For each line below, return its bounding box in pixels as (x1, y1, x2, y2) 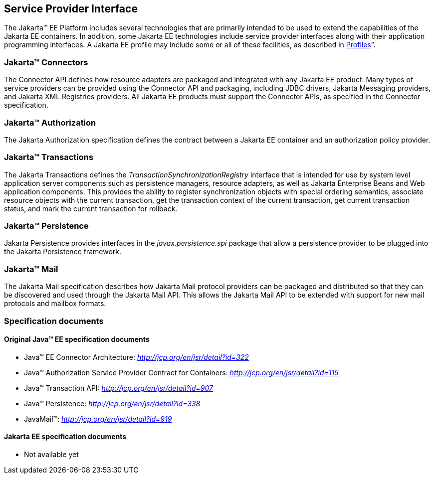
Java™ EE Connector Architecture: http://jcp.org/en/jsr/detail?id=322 (24, 352, 249, 361)
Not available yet (24, 450, 79, 459)
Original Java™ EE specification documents (4, 335, 150, 344)
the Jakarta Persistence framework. (4, 247, 122, 256)
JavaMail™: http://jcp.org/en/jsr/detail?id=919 (24, 414, 172, 423)
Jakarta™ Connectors (4, 57, 88, 67)
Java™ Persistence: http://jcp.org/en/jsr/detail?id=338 (24, 399, 201, 408)
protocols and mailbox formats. (4, 299, 106, 308)
